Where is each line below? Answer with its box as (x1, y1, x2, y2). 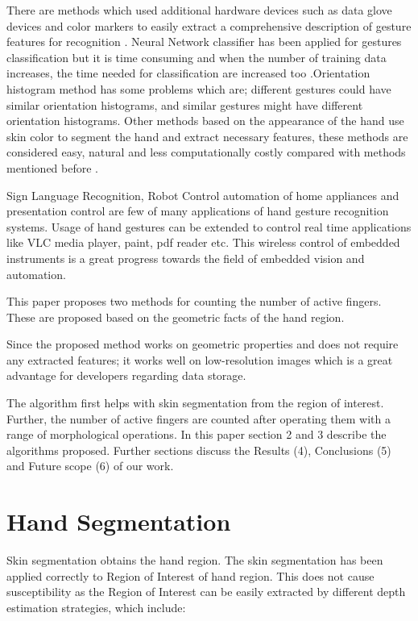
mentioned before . (6, 159, 99, 176)
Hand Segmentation (6, 505, 231, 538)
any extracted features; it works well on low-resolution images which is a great (6, 351, 393, 368)
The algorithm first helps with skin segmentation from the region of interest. (6, 394, 384, 411)
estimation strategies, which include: (6, 598, 186, 615)
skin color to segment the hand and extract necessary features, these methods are (6, 127, 408, 144)
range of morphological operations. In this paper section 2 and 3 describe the (6, 426, 387, 443)
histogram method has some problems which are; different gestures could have (6, 80, 391, 97)
